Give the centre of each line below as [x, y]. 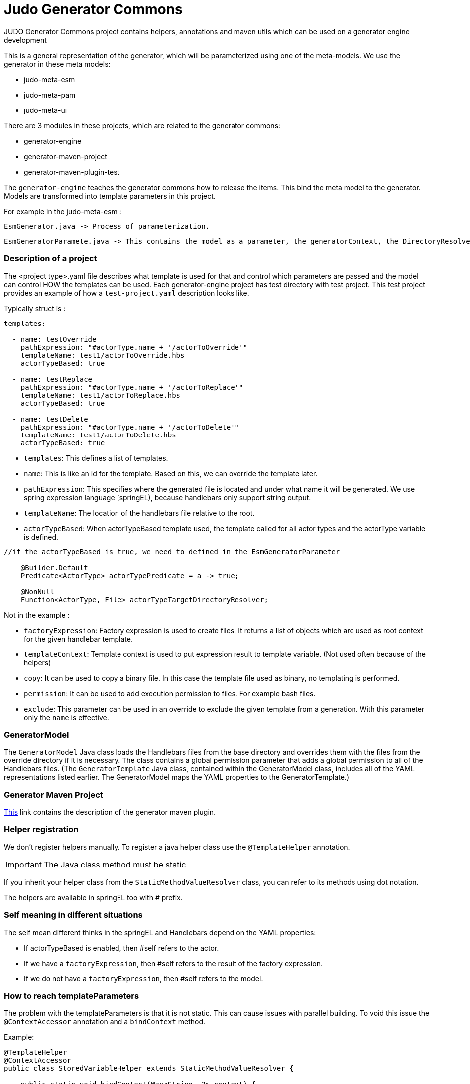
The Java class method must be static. [116, 864]
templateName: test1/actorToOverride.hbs [103, 355]
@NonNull [38, 592]
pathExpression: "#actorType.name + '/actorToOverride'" [134, 347]
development [25, 40]
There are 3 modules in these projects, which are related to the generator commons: [142, 125]
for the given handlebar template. [78, 639]
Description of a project [51, 259]
